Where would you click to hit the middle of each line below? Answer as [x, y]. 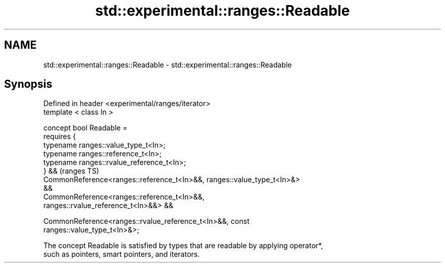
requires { [60, 137]
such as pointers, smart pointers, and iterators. [122, 254]
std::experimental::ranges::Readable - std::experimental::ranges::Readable [168, 64]
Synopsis [28, 84]
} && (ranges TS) [71, 171]
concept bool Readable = [85, 128]
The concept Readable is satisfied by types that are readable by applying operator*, [183, 246]
